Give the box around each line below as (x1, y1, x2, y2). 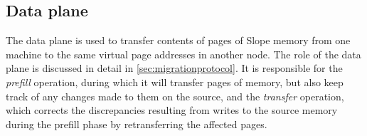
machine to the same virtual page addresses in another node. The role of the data (6, 46, 361, 61)
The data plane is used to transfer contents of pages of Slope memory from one (6, 33, 351, 48)
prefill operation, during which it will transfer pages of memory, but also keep (6, 74, 344, 89)
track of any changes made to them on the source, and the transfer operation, (6, 88, 344, 103)
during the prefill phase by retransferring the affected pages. (6, 116, 267, 131)
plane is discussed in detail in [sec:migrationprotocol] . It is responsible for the (6, 61, 343, 75)
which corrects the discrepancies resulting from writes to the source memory (6, 103, 338, 117)
